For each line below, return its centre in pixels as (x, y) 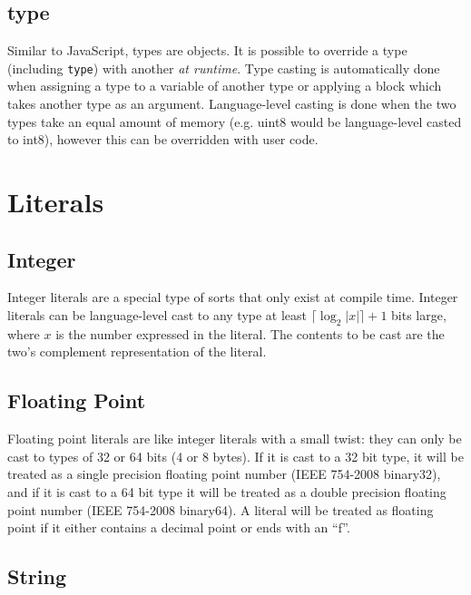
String (37, 576)
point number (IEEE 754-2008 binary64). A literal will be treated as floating (221, 509)
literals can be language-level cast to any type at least (157, 315)
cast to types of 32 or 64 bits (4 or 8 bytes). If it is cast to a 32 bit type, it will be (235, 456)
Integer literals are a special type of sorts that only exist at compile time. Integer (233, 297)
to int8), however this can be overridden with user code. (163, 139)
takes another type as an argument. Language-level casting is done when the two (232, 104)
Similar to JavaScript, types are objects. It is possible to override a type (207, 50)
